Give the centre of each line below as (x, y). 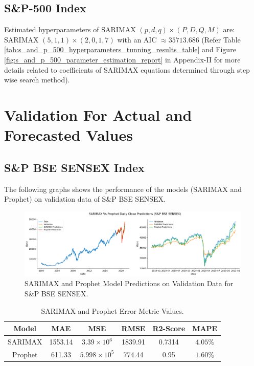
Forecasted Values (68, 135)
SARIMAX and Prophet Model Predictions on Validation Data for (129, 283)
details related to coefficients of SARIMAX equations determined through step (127, 69)
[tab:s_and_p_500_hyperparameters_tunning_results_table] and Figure (120, 49)
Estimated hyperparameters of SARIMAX (70, 29)
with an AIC (137, 39)
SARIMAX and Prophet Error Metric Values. (112, 310)
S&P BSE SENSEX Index (74, 167)
